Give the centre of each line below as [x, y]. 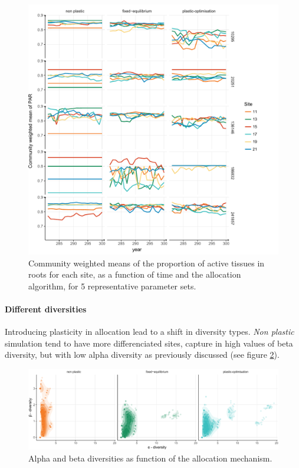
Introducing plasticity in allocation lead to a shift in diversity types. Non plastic [149, 332]
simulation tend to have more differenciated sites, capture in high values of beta [149, 343]
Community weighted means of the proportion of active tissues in [147, 263]
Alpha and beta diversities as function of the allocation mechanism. [150, 458]
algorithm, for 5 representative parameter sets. [112, 286]
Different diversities [46, 309]
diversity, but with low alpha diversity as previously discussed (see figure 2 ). [142, 355]
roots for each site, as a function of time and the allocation [135, 274]
